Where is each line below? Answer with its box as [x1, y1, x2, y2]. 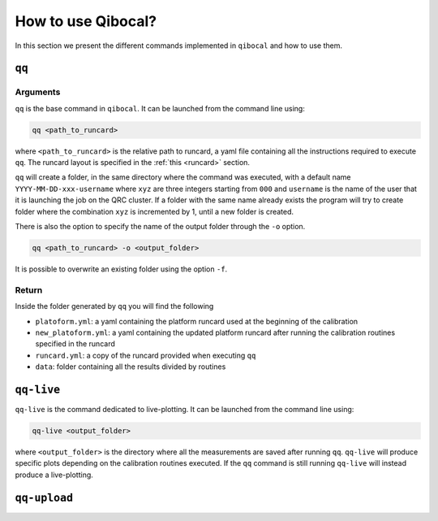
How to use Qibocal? [15, 12, 157, 30]
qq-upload [15, 491, 73, 504]
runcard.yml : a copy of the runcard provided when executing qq [35, 350, 256, 360]
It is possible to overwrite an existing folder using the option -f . [15, 264, 228, 274]
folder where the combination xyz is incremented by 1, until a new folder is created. [15, 206, 294, 216]
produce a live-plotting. [15, 470, 93, 480]
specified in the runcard [35, 339, 115, 349]
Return [15, 284, 43, 296]
